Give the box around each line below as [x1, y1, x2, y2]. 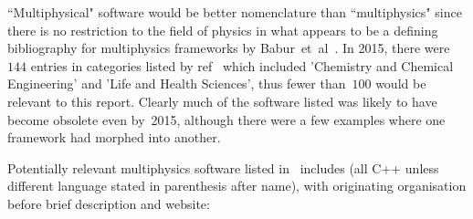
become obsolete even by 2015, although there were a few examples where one [7, 109, 446, 129]
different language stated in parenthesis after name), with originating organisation [7, 176, 467, 195]
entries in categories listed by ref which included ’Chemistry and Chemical [30, 56, 454, 75]
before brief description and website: [7, 193, 210, 213]
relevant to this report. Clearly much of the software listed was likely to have [7, 91, 437, 110]
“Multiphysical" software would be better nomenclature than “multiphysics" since [7, 3, 462, 21]
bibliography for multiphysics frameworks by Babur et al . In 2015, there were [7, 38, 450, 57]
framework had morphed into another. [7, 128, 221, 147]
